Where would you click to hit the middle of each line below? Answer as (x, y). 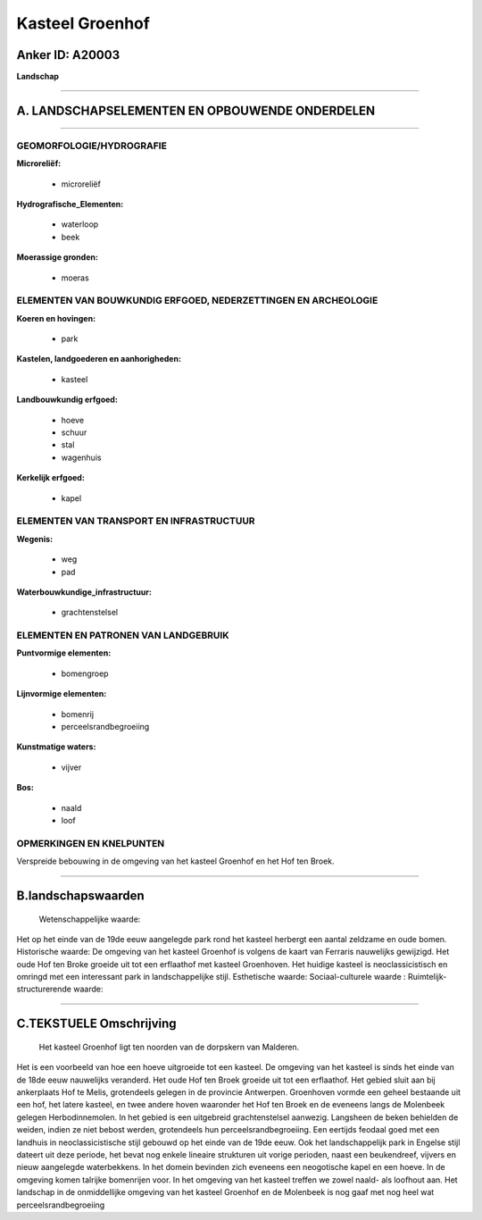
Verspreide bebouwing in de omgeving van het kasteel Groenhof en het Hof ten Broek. (175, 861)
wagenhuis (81, 457)
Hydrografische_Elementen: (70, 204)
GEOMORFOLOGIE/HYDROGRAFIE (91, 146)
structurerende (44, 989)
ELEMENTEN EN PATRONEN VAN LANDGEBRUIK (123, 636)
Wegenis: (35, 539)
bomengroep (85, 673)
